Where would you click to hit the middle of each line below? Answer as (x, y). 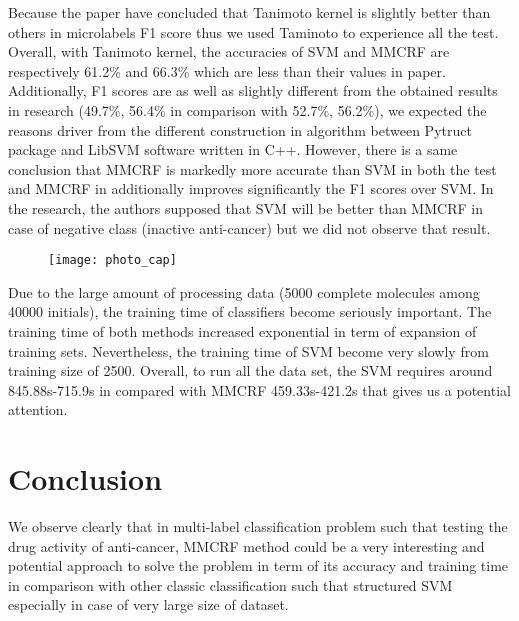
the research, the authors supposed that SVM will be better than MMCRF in (245, 207)
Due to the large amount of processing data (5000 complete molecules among (244, 291)
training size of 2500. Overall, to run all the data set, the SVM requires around (250, 370)
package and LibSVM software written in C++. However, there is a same (233, 149)
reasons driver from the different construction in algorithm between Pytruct (240, 129)
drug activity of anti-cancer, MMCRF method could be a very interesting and (246, 545)
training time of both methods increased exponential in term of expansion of (242, 330)
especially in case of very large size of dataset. (148, 604)
